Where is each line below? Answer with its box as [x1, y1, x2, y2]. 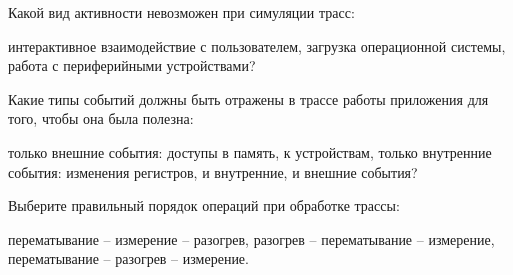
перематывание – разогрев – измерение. [8, 248, 249, 269]
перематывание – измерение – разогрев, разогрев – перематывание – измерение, [8, 228, 495, 249]
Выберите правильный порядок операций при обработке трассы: [8, 195, 400, 216]
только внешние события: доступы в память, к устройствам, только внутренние [8, 141, 492, 162]
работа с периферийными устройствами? [8, 55, 256, 76]
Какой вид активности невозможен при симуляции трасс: [8, 2, 355, 22]
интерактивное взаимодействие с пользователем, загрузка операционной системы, [8, 35, 506, 56]
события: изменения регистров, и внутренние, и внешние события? [8, 161, 418, 182]
